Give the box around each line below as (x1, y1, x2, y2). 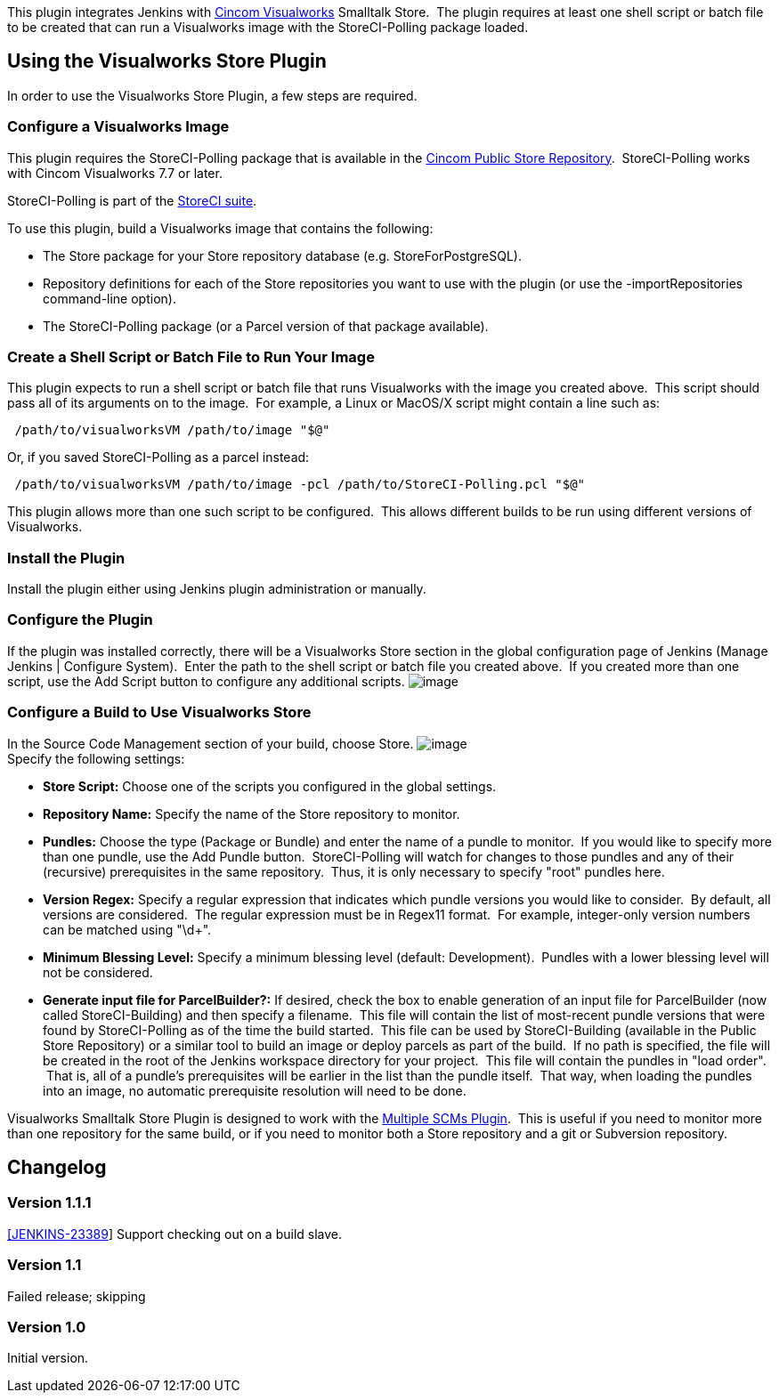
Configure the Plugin (7, 611, 153, 629)
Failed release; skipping (7, 1288, 146, 1304)
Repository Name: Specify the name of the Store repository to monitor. (43, 805, 460, 821)
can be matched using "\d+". (43, 921, 212, 937)
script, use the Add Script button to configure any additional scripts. (7, 673, 405, 689)
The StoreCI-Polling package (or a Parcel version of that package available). (43, 318, 489, 334)
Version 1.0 (7, 1317, 86, 1336)
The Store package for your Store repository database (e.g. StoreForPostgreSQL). (43, 247, 523, 263)
